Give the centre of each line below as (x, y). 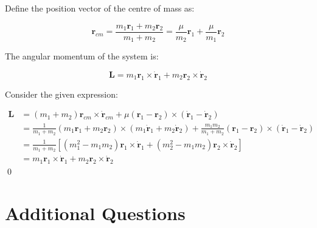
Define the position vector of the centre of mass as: (100, 8)
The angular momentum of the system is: (82, 56)
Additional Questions (95, 213)
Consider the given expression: (61, 94)
